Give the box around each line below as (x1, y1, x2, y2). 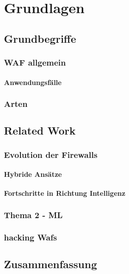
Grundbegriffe (4, 31, 76, 46)
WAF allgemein (4, 56, 66, 68)
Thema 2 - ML (4, 208, 63, 221)
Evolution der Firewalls (4, 148, 98, 160)
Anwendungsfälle (4, 77, 62, 87)
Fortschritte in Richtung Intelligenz (4, 188, 126, 198)
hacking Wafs (4, 231, 57, 243)
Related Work (4, 123, 76, 138)
